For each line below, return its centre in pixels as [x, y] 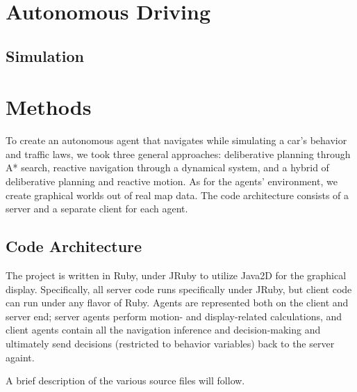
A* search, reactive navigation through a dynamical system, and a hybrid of [167, 167]
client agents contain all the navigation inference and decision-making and [163, 330]
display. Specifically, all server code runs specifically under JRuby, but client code [179, 289]
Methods [49, 107]
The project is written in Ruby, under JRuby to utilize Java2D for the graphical [176, 275]
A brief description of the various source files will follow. [125, 381]
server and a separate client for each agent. [97, 209]
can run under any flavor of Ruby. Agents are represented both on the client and [177, 303]
